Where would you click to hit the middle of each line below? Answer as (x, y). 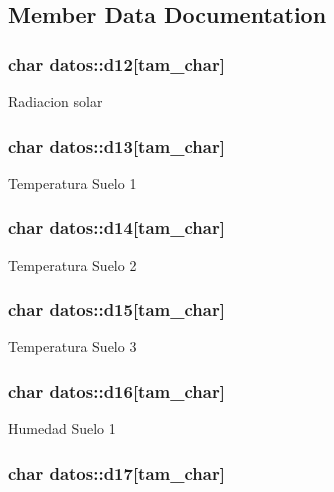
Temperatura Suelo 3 (72, 346)
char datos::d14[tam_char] (116, 227)
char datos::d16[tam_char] (116, 390)
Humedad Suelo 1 (62, 428)
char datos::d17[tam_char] (116, 472)
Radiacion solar (55, 101)
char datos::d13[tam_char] (116, 145)
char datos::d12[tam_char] (116, 63)
